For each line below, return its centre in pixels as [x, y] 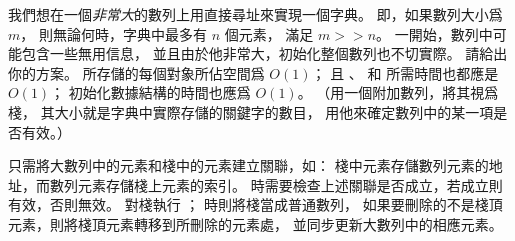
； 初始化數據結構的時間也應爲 [150, 92]
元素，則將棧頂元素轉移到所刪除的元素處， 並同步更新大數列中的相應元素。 [255, 223]
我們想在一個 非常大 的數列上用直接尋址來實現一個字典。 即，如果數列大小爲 [255, 14]
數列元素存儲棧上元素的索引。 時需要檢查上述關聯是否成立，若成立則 [276, 184]
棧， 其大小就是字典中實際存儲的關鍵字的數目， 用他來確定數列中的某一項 [251, 111]
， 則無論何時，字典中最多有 [113, 33]
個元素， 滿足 [269, 33]
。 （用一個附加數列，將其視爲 [398, 92]
